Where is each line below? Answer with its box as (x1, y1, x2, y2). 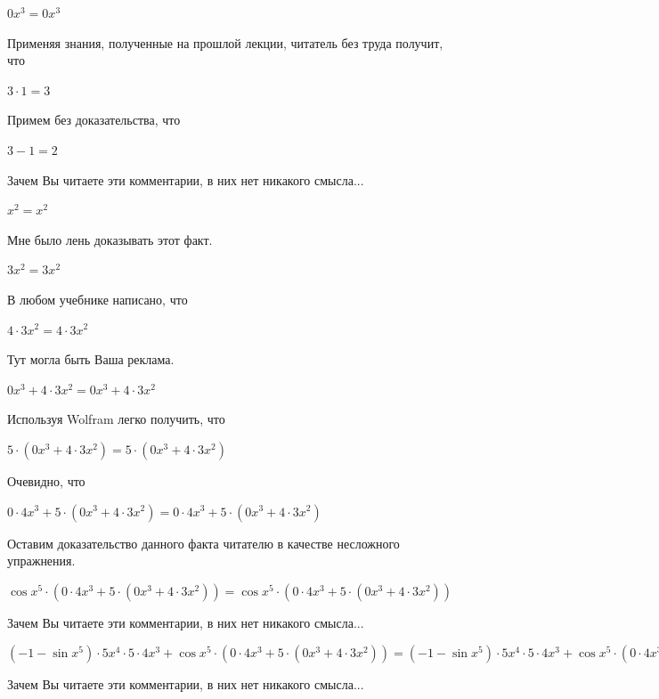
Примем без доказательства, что (7, 110, 181, 129)
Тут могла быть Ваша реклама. (7, 350, 175, 369)
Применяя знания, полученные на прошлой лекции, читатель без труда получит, (7, 33, 443, 52)
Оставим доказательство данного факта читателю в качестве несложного (7, 533, 400, 552)
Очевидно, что (7, 471, 85, 490)
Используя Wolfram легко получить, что (7, 410, 225, 428)
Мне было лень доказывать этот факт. (7, 230, 213, 248)
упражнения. (7, 551, 76, 570)
